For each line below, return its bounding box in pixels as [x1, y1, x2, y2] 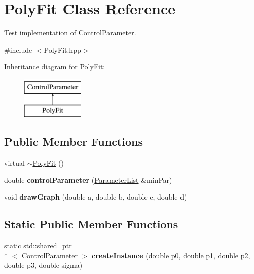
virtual [4, 158, 25, 168]
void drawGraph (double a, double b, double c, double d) [4, 191, 187, 202]
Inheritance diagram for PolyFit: [4, 61, 105, 72]
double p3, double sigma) [4, 260, 83, 270]
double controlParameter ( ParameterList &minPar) [4, 174, 172, 185]
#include [4, 44, 32, 55]
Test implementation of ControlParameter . [4, 27, 136, 38]
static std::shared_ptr [4, 240, 72, 251]
